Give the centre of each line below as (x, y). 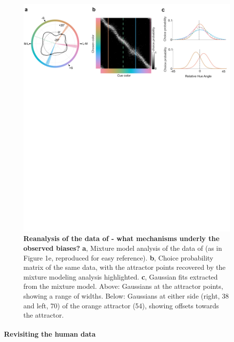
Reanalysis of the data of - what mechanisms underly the (122, 238)
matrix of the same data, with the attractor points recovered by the (125, 267)
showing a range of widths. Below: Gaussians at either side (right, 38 (126, 296)
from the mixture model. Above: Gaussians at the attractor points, (123, 286)
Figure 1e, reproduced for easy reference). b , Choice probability (118, 257)
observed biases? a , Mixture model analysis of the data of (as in (123, 248)
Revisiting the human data (50, 334)
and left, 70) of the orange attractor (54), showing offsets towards (121, 305)
